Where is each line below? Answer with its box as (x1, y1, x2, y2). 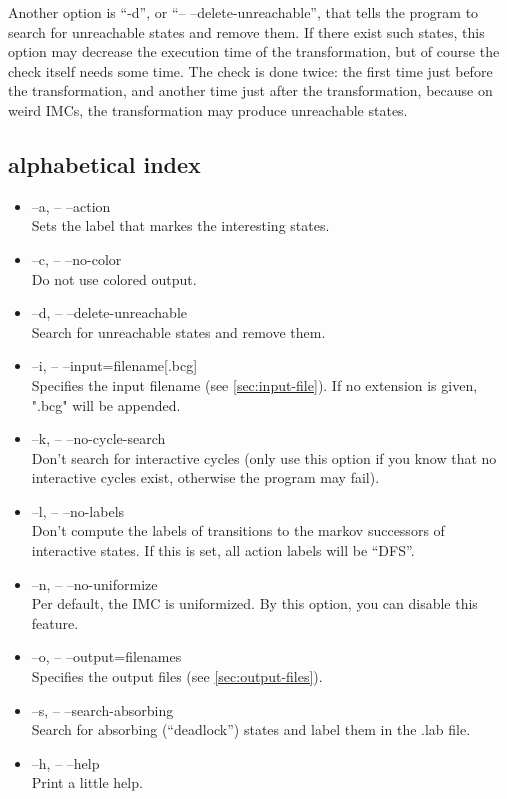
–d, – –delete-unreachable (31, 302, 188, 323)
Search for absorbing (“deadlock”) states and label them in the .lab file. (31, 719, 471, 740)
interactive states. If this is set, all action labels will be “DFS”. (31, 540, 415, 561)
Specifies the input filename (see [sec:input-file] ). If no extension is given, (31, 374, 478, 395)
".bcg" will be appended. (31, 394, 181, 415)
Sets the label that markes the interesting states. (31, 215, 330, 236)
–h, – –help (31, 752, 100, 773)
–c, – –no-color (31, 248, 122, 269)
